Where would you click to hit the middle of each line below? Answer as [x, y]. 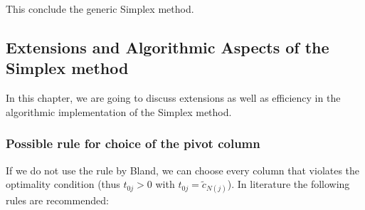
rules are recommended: [57, 200]
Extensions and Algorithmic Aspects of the [168, 47]
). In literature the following [289, 184]
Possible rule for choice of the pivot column [133, 143]
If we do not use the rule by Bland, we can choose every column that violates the [183, 170]
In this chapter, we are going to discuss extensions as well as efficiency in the [173, 98]
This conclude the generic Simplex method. [100, 9]
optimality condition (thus [63, 184]
